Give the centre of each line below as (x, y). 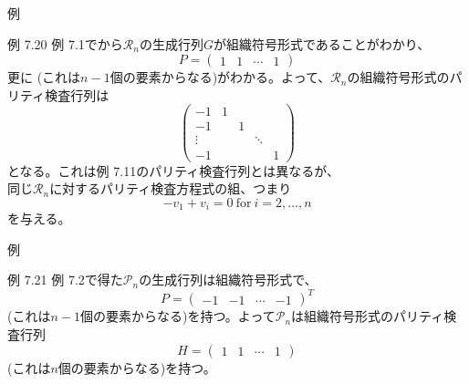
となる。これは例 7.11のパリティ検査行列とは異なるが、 (174, 170)
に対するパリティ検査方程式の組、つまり (171, 188)
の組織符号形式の (398, 77)
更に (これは (44, 77)
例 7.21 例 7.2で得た (65, 280)
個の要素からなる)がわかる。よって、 (220, 77)
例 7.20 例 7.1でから (65, 43)
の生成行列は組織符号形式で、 (228, 280)
